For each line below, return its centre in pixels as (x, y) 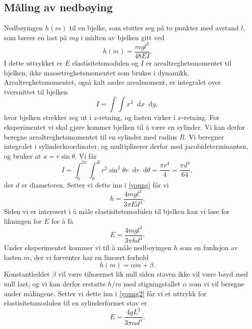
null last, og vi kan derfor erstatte (55, 283)
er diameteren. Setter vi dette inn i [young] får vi (95, 184)
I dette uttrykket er (33, 62)
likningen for (23, 221)
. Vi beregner (204, 136)
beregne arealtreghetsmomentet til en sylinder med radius (91, 136)
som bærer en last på (36, 37)
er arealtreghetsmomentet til (189, 62)
